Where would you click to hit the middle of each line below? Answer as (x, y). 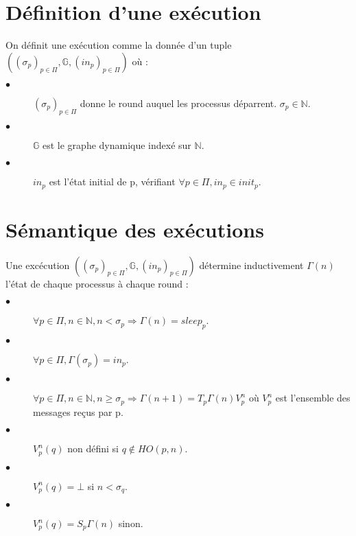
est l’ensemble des (313, 398)
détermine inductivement (251, 265)
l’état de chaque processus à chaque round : (97, 283)
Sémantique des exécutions (135, 229)
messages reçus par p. (78, 411)
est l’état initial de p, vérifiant (112, 182)
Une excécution (38, 265)
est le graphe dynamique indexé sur (117, 144)
